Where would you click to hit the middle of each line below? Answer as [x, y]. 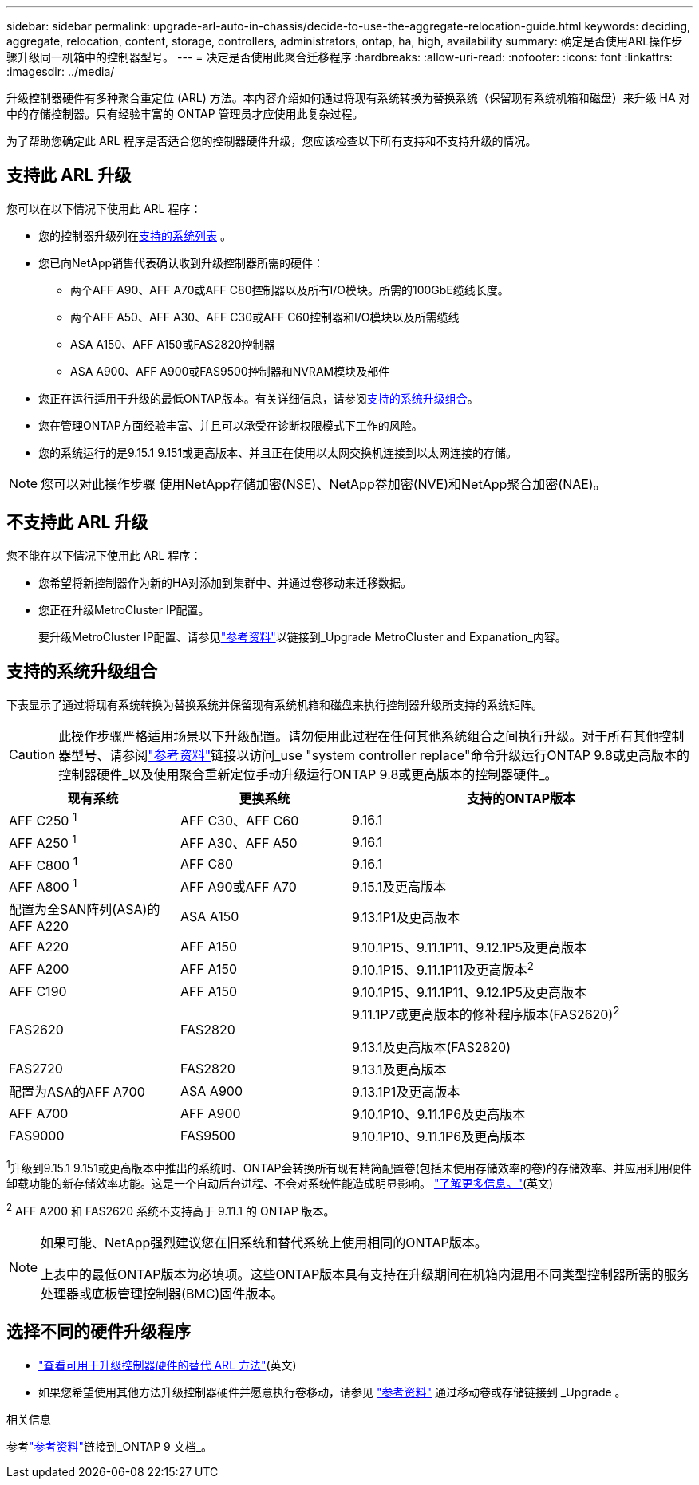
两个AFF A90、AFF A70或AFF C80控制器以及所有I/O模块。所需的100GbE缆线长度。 [290, 290]
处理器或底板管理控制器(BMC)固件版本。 [162, 1293]
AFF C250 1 [43, 819]
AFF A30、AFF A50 [239, 843]
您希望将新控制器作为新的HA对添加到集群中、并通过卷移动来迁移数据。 [225, 582]
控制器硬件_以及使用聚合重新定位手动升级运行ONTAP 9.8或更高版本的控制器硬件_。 [308, 774]
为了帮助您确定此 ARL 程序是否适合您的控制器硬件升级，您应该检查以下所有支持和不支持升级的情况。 [272, 141]
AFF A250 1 [43, 842]
